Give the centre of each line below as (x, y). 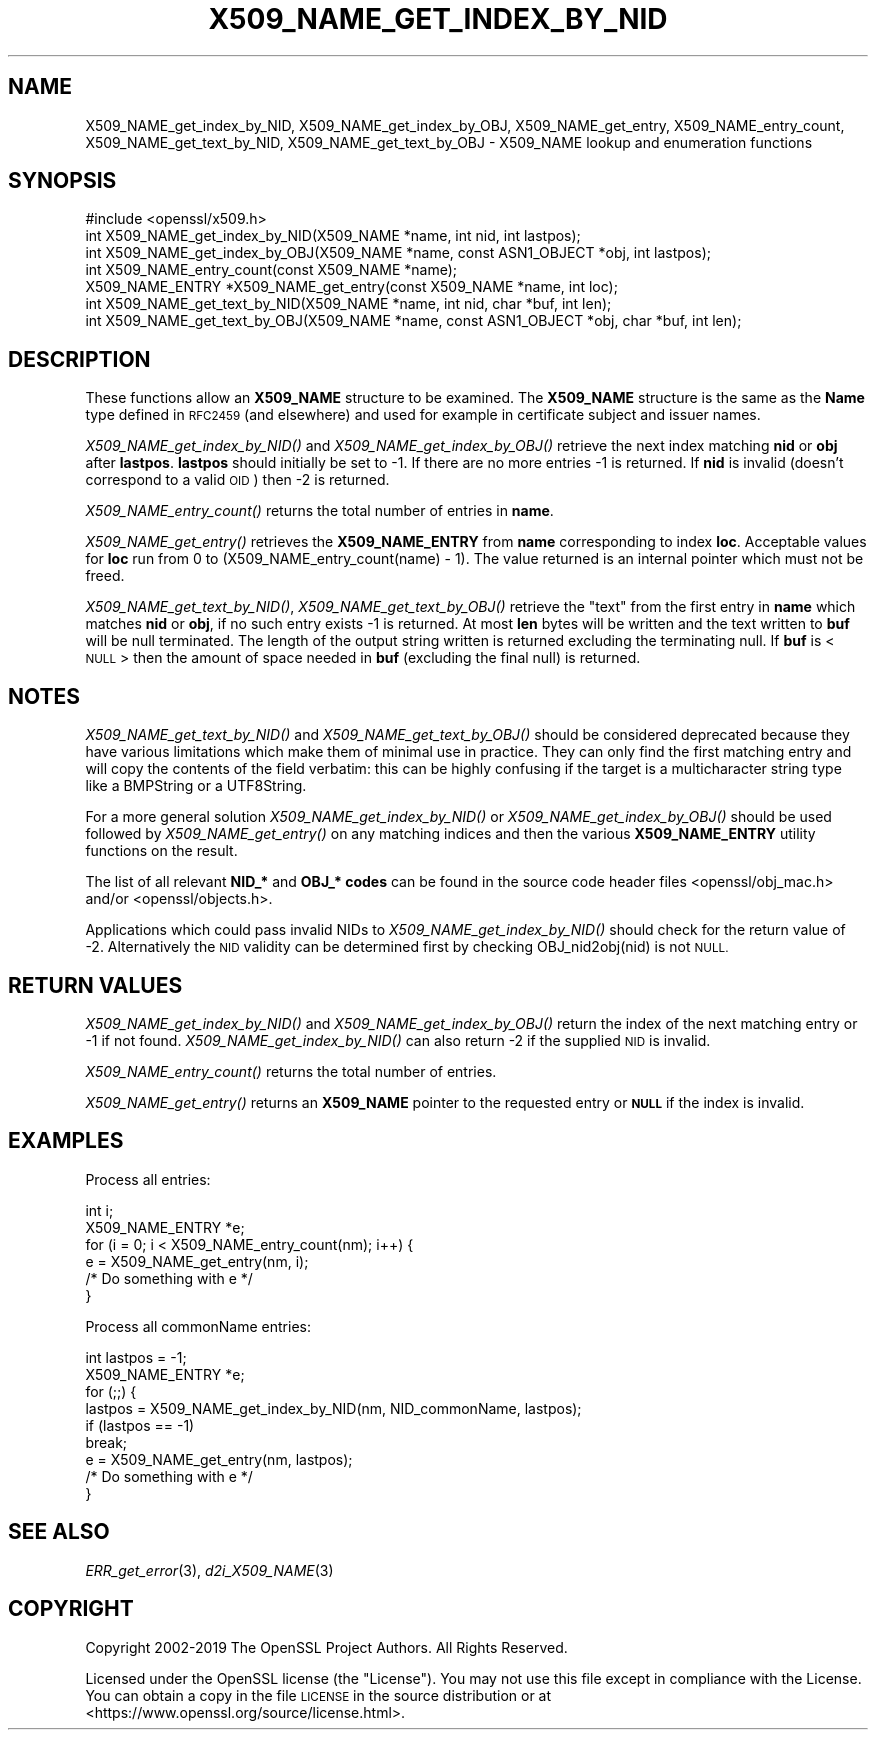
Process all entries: (148, 1179)
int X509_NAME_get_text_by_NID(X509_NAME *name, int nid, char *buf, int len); (348, 304)
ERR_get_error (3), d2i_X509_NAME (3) (209, 1570)
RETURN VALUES (95, 985)
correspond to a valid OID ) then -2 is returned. (237, 480)
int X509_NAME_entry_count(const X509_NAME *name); (271, 270)
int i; (99, 1210)
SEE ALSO (59, 1532)
